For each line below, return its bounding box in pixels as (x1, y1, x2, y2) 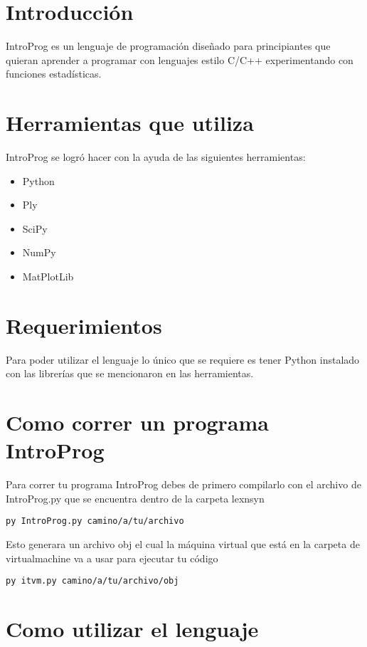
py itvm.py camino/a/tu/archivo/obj (6, 576, 179, 586)
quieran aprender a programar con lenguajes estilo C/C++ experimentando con (6, 52, 353, 67)
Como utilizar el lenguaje (6, 614, 259, 643)
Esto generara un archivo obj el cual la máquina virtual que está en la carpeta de (6, 537, 360, 552)
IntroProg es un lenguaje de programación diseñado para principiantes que (6, 38, 331, 53)
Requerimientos (6, 310, 162, 340)
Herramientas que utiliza (6, 108, 254, 137)
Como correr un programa (6, 408, 269, 437)
